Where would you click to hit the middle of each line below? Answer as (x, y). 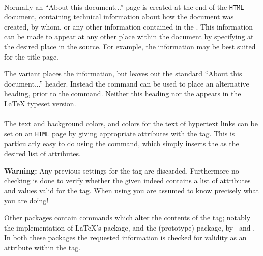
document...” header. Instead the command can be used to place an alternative (127, 83)
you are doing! (26, 200)
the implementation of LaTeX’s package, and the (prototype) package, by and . (130, 227)
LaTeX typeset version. (40, 103)
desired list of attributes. (42, 153)
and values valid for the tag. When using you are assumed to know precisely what (131, 190)
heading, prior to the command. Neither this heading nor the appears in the (123, 93)
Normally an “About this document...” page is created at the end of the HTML (124, 6)
